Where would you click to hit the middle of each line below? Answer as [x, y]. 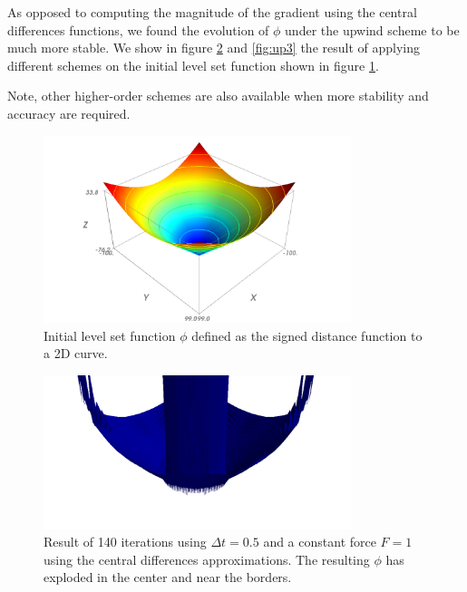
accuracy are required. [69, 113]
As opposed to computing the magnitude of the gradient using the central [212, 12]
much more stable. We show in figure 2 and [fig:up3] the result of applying [214, 48]
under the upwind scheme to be [372, 29]
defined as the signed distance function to [307, 335]
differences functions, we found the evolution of [138, 29]
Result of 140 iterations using [125, 542]
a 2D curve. [76, 353]
